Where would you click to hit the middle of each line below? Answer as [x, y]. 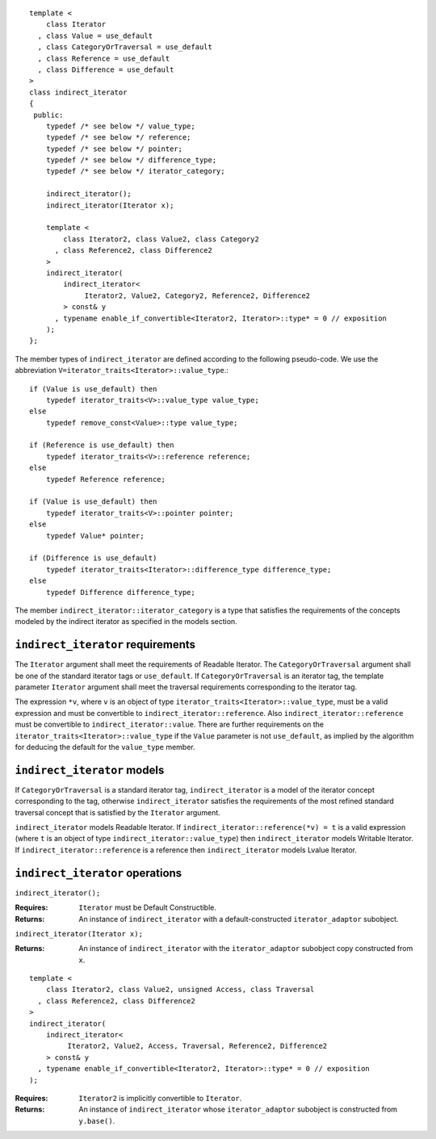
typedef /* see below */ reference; [118, 138]
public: [48, 115]
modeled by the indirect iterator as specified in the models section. [126, 622]
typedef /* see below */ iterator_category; [135, 171]
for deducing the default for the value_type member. [105, 747]
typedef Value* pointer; [95, 536]
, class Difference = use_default [106, 69]
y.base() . [97, 1120]
